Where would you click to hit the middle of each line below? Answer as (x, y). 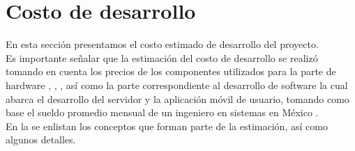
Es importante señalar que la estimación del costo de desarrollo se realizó (162, 57)
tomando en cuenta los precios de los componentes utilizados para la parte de (171, 71)
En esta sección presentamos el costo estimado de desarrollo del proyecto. (162, 44)
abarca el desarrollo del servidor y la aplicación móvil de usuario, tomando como (177, 98)
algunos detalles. (41, 140)
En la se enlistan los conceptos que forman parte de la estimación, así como (167, 126)
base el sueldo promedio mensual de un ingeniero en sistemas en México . (162, 112)
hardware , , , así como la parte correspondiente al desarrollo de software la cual (177, 85)
